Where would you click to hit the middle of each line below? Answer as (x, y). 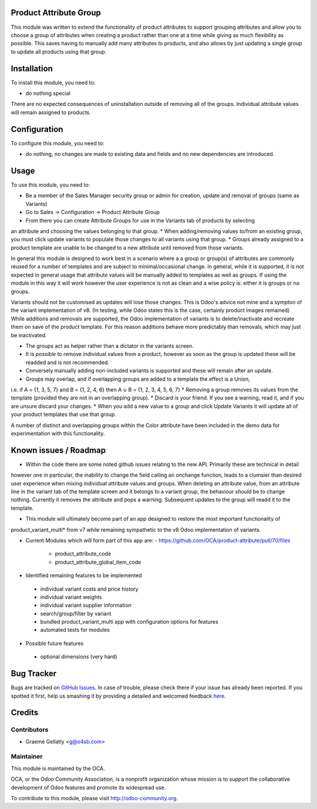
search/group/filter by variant (76, 613)
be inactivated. (29, 335)
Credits (25, 713)
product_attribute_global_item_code (98, 562)
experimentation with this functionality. (58, 433)
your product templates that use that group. (64, 414)
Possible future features (55, 643)
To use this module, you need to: (50, 185)
